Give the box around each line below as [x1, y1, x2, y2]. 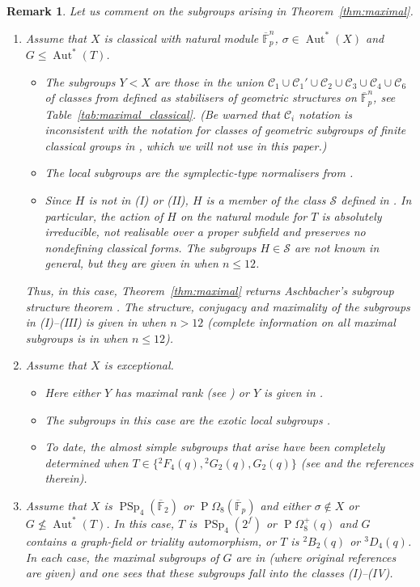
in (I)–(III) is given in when [25, 314, 167, 331]
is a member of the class [206, 192, 326, 209]
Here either [45, 384, 100, 400]
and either [260, 496, 311, 513]
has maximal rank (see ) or [115, 384, 249, 400]
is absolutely [321, 207, 382, 224]
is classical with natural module [104, 29, 259, 46]
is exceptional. [104, 357, 174, 374]
